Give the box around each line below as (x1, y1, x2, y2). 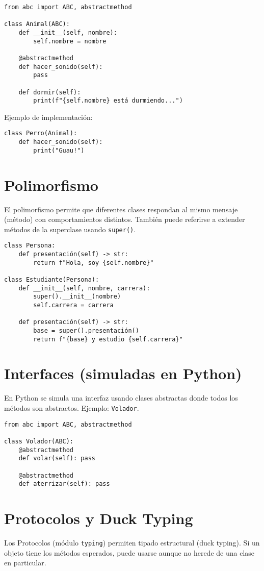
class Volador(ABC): (4, 437, 74, 445)
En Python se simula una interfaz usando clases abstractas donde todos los (4, 392, 238, 403)
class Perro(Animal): (4, 130, 77, 137)
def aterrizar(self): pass (18, 480, 110, 488)
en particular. (4, 557, 46, 568)
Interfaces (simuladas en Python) (4, 363, 242, 384)
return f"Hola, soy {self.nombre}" (33, 259, 154, 266)
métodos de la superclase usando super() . (4, 224, 136, 234)
